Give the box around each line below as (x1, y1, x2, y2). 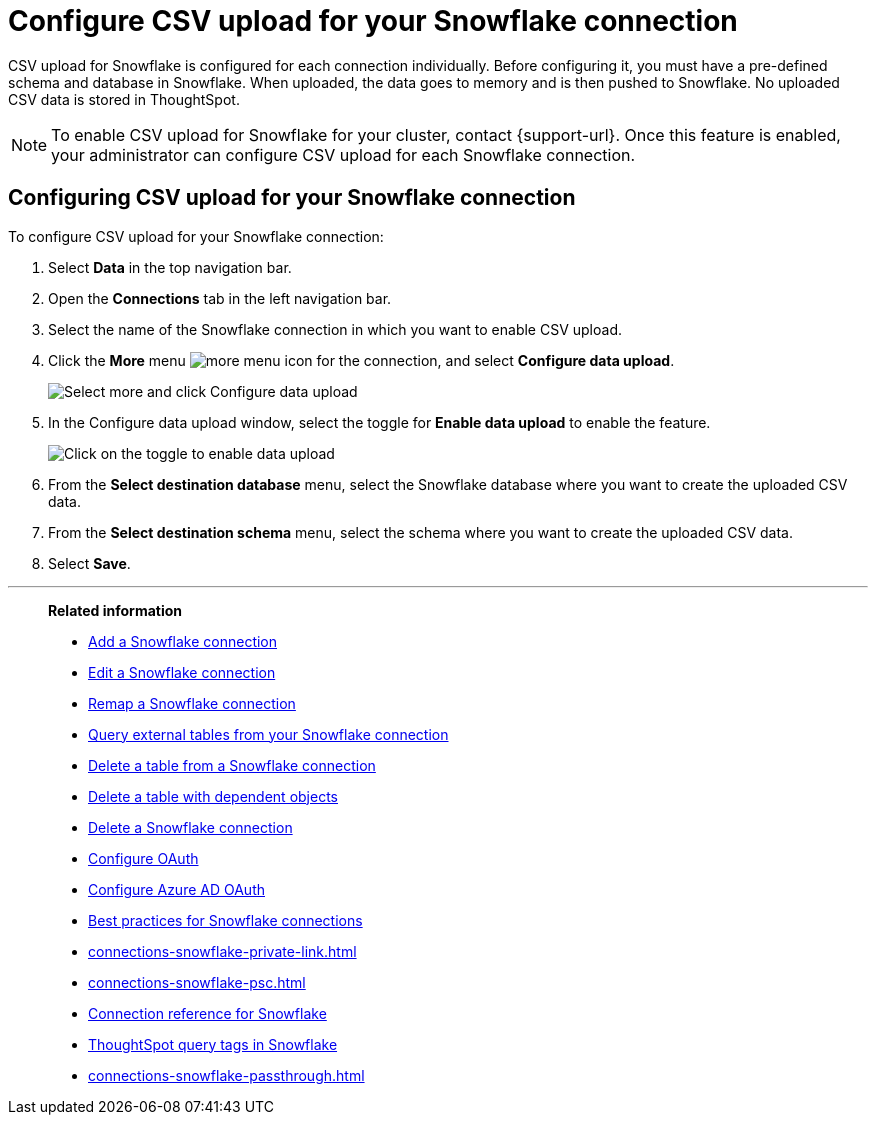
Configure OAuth (88, 849, 199, 867)
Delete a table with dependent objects (88, 787, 338, 805)
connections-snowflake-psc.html (88, 973, 306, 991)
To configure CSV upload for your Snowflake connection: (8, 227, 384, 245)
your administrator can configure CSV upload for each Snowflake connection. (51, 144, 636, 165)
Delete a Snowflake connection (88, 818, 293, 836)
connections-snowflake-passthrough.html (88, 1066, 365, 1084)
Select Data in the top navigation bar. (48, 258, 292, 276)
